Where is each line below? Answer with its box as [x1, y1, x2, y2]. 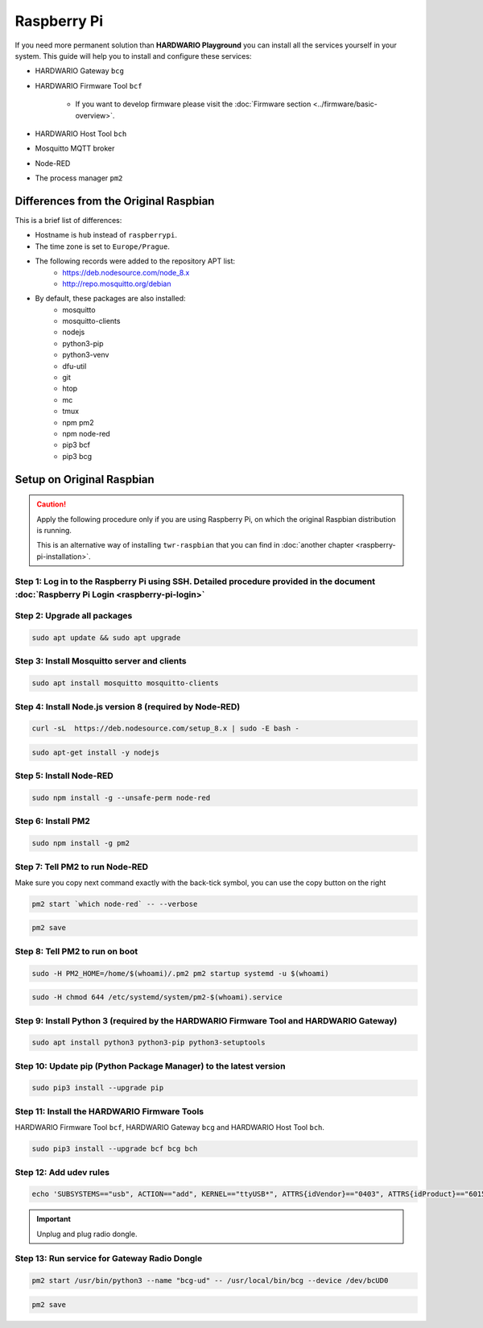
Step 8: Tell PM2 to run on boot [14, 945, 138, 957]
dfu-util [62, 361, 87, 370]
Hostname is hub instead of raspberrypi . [35, 230, 177, 240]
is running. [36, 525, 72, 535]
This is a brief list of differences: [14, 215, 122, 225]
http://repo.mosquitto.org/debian [62, 279, 171, 288]
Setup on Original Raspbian [14, 472, 155, 486]
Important [36, 1214, 72, 1224]
